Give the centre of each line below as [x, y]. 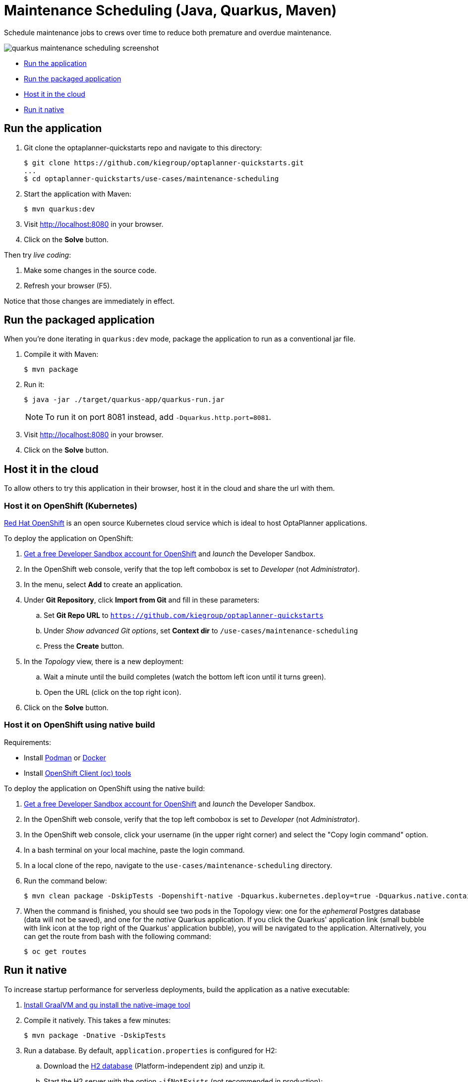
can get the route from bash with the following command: [117, 936]
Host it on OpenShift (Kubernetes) [71, 506]
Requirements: [28, 742]
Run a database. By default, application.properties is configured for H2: [150, 1050]
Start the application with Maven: [78, 194]
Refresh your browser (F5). [68, 285]
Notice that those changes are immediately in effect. [89, 301]
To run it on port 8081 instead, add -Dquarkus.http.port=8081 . [158, 417]
